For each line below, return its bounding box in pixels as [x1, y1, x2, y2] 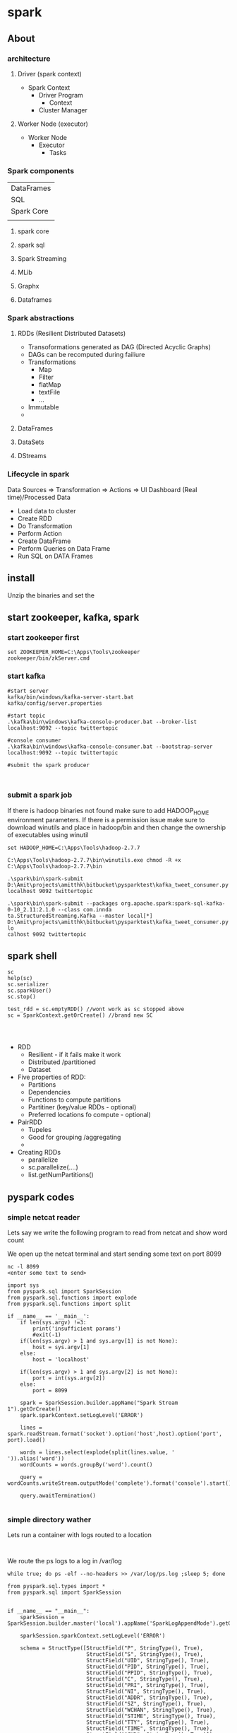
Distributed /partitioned [28, 1058, 97, 1066]
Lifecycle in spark [7, 469, 70, 479]
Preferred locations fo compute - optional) [28, 1111, 152, 1119]
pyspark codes [7, 1191, 75, 1203]
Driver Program [38, 91, 83, 99]
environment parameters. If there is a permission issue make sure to [7, 815, 205, 824]
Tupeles [28, 1126, 51, 1134]
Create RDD [17, 514, 52, 523]
